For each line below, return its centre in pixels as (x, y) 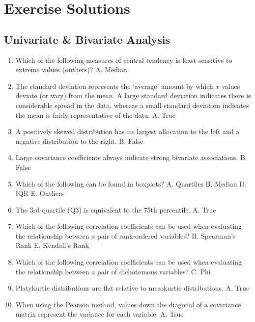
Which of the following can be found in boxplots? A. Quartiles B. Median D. (131, 183)
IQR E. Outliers (40, 193)
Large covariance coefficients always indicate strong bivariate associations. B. (131, 157)
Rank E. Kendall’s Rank (52, 245)
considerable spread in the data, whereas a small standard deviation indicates (132, 105)
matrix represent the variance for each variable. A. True (99, 314)
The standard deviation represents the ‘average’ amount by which (114, 86)
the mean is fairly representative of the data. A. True (96, 115)
